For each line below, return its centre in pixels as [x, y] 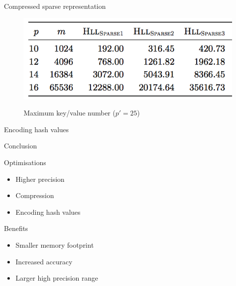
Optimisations [25, 162]
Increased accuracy [44, 261]
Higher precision [40, 179]
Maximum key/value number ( [70, 113]
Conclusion [20, 146]
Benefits [16, 228]
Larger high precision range [57, 278]
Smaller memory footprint [55, 245]
